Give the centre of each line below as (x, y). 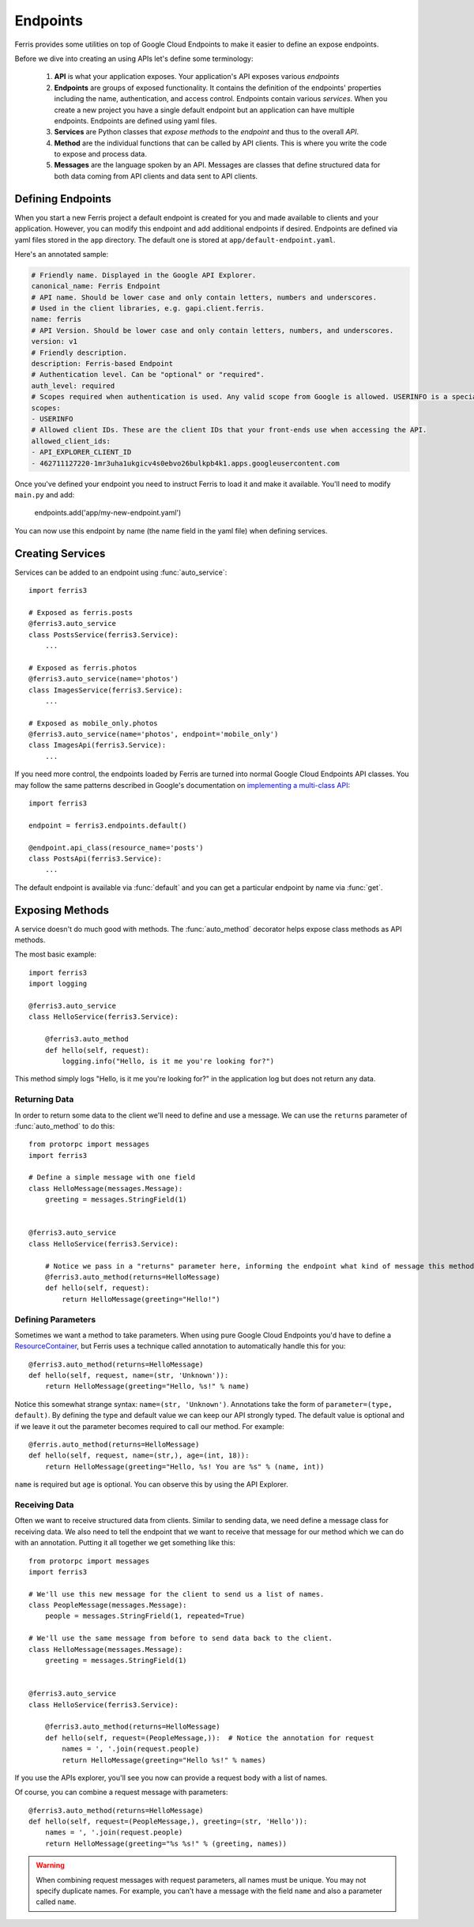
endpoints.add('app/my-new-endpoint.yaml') (108, 513)
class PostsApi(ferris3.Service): (95, 858)
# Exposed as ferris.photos (83, 667)
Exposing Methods (62, 910)
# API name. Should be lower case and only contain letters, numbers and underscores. (204, 297)
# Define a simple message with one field (112, 1177)
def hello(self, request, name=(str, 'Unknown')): (129, 1376)
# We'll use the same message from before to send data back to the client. (181, 1639)
